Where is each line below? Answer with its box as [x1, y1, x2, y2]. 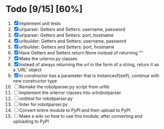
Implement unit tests [19, 20, 61, 26]
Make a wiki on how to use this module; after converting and [19, 113, 143, 119]
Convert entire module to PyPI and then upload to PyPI [19, 107, 131, 113]
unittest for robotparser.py [19, 95, 73, 101]
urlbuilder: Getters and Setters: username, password [19, 38, 126, 44]
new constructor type [12, 78, 57, 84]
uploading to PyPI [12, 118, 49, 124]
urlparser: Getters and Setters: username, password [19, 26, 125, 32]
